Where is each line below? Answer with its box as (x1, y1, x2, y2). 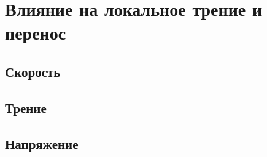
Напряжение (5, 134, 79, 153)
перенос (5, 20, 66, 45)
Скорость (5, 62, 61, 81)
